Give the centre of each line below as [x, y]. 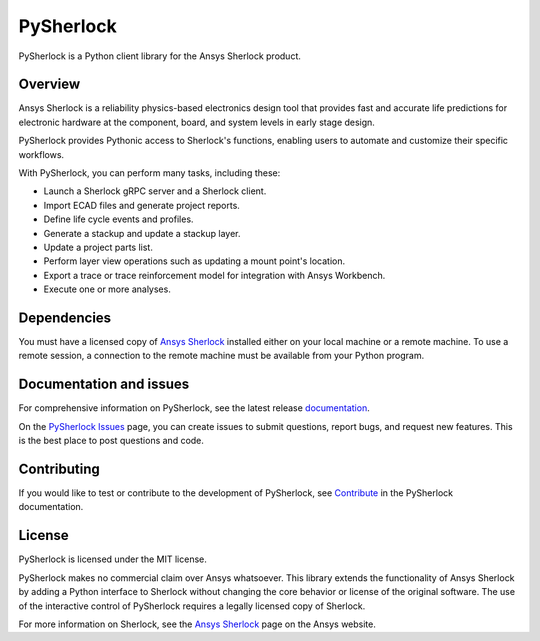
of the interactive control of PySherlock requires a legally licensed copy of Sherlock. [192, 606]
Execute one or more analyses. [107, 289]
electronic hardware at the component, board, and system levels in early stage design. [196, 122]
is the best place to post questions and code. [111, 441]
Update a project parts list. [98, 247]
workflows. [41, 154]
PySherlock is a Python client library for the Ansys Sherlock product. [160, 56]
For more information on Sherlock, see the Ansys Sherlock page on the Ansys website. [197, 624]
